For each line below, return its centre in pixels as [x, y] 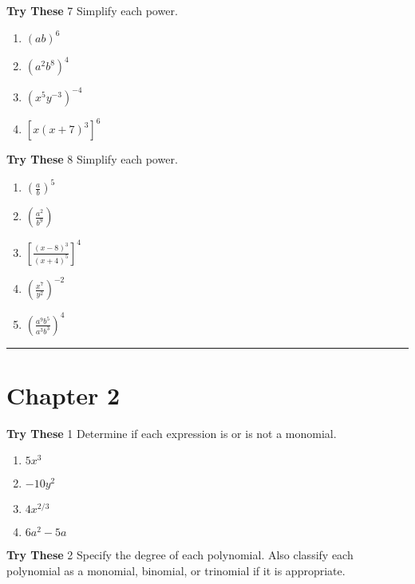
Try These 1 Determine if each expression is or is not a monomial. [172, 433]
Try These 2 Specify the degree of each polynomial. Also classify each [180, 555]
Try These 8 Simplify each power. [92, 159]
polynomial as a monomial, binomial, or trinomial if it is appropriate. [176, 570]
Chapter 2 [63, 395]
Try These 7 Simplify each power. [92, 10]
